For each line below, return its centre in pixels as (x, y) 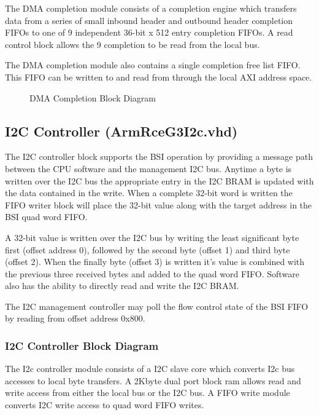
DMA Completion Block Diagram (93, 97)
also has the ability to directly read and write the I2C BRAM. (122, 286)
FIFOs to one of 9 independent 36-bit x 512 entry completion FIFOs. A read (149, 32)
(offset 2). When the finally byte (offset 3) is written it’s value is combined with (155, 262)
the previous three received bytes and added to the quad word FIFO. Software (152, 273)
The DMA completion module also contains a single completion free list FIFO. (153, 65)
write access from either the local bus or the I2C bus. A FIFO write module (148, 393)
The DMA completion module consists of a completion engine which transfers (151, 8)
